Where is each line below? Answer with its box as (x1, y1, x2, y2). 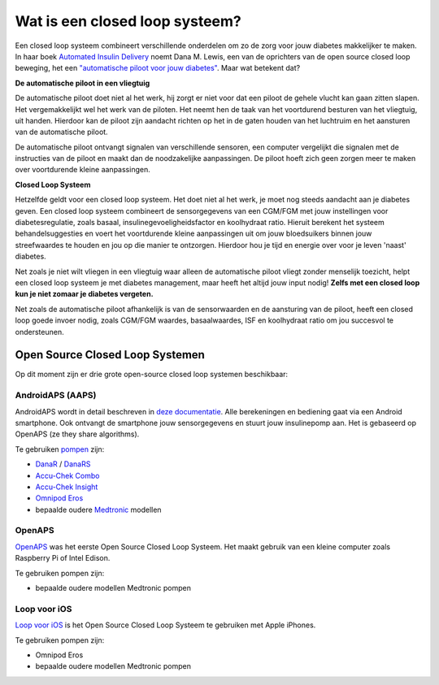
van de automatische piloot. (15, 127, 109, 137)
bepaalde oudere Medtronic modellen (35, 505, 162, 514)
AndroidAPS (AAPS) (15, 390, 97, 401)
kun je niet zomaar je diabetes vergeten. (15, 289, 154, 299)
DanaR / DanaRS (35, 459, 91, 469)
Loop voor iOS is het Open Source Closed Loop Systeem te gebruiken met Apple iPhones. (15, 620, 316, 630)
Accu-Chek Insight (35, 482, 98, 492)
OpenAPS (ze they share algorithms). (15, 429, 140, 439)
